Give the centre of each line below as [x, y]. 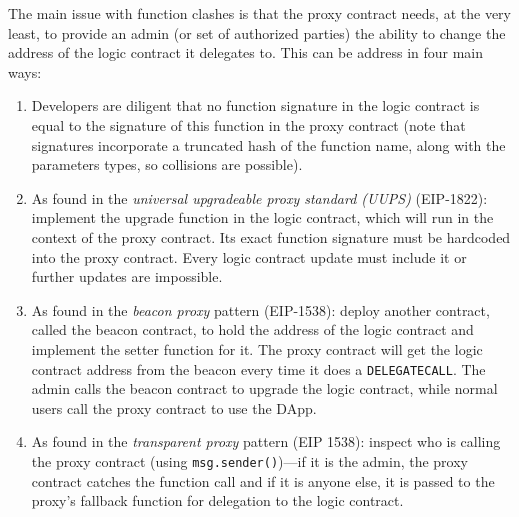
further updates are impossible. [127, 276]
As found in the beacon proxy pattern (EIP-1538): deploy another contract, [260, 309]
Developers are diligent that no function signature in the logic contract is [255, 105]
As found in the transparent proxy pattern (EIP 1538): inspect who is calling [266, 441]
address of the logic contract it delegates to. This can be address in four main [246, 52]
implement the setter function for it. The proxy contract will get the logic [257, 348]
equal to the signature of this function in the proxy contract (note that [248, 124]
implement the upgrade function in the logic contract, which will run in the [262, 217]
